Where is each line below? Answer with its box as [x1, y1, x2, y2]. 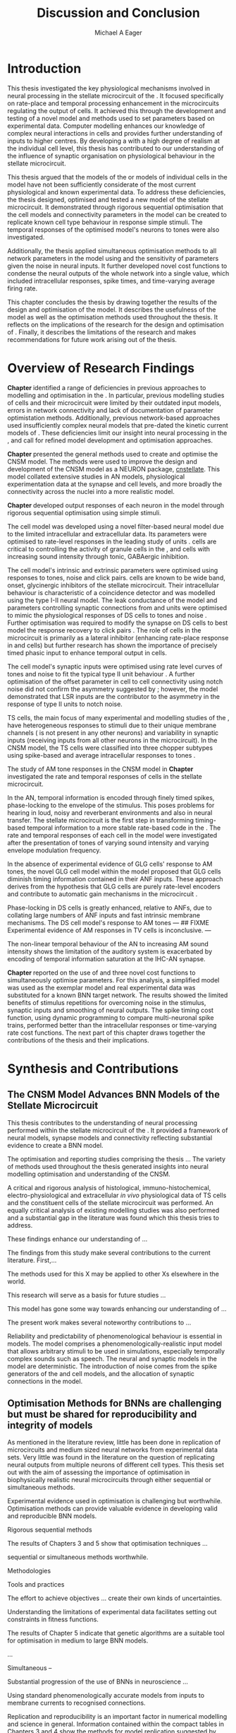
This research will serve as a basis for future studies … [7, 1291, 166, 1299]
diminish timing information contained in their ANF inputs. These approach [7, 874, 223, 883]
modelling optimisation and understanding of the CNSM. [7, 1170, 170, 1178]
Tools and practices [7, 1580, 65, 1589]
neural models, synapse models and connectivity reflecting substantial [7, 1133, 213, 1142]
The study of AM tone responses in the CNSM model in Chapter [7, 765, 194, 773]
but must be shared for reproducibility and [7, 1409, 197, 1421]
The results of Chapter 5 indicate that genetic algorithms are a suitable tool [7, 1629, 225, 1638]
